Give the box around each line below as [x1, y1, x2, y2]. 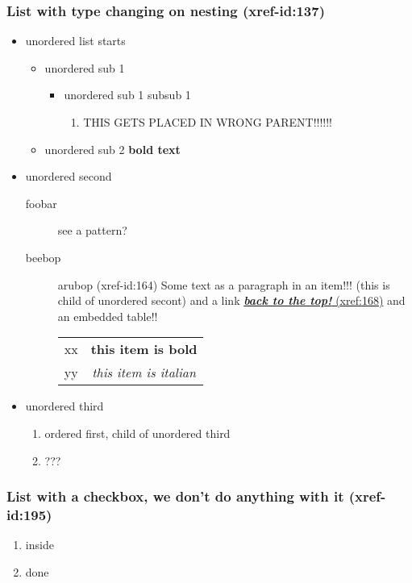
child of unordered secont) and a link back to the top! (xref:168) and [57, 292, 406, 309]
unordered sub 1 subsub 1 [64, 86, 191, 103]
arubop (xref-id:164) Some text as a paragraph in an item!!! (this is [57, 276, 390, 293]
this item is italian [92, 363, 197, 382]
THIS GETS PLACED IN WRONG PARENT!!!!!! [83, 114, 332, 130]
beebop [25, 248, 61, 265]
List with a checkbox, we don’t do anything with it [6, 486, 344, 506]
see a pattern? [57, 222, 127, 239]
